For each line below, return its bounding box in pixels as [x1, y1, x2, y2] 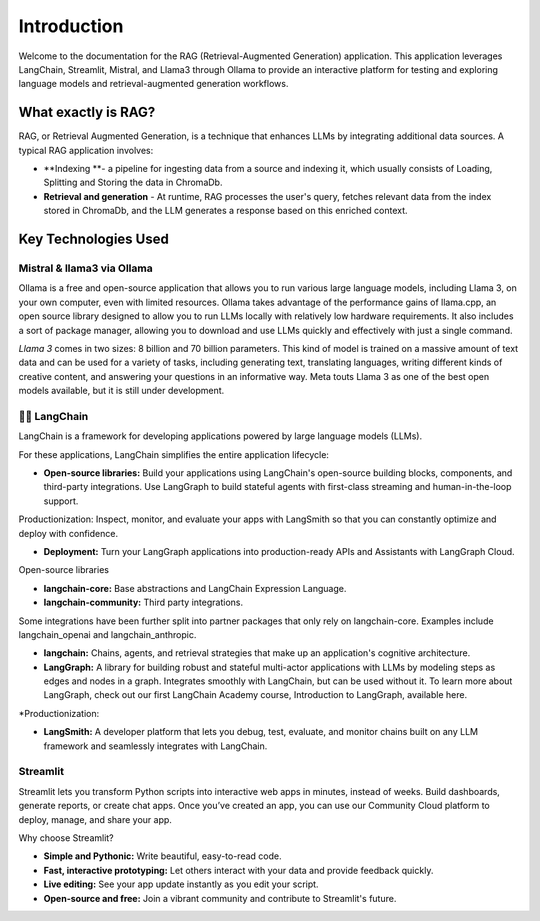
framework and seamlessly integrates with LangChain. [43, 740, 268, 752]
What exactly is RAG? [18, 104, 156, 121]
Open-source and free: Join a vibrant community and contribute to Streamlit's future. [43, 892, 397, 904]
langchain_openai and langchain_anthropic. [18, 628, 197, 640]
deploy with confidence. [18, 527, 119, 539]
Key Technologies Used [18, 231, 169, 247]
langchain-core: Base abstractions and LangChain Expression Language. [43, 582, 347, 594]
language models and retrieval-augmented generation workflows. [18, 78, 289, 90]
